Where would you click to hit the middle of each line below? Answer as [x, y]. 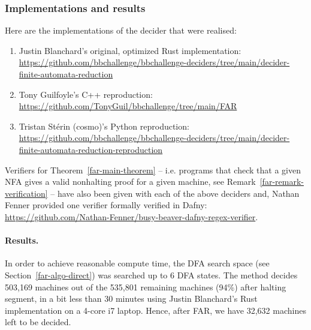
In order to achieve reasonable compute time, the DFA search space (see [137, 263]
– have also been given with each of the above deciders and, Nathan [175, 193]
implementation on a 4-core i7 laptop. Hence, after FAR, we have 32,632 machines [155, 310]
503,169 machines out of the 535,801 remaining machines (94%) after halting [146, 286]
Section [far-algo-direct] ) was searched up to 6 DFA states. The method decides [151, 274]
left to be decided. [38, 322]
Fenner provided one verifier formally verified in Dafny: [106, 205]
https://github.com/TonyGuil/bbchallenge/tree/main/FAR [128, 106]
